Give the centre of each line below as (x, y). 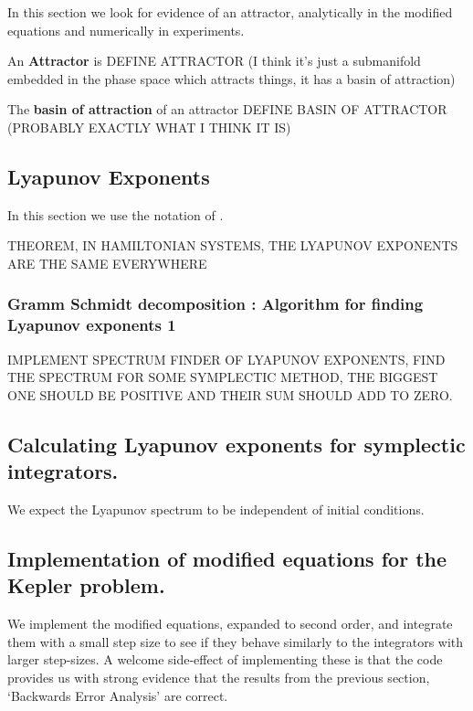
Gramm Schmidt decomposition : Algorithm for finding (215, 304)
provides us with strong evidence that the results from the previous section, (219, 678)
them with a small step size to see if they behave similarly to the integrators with (236, 641)
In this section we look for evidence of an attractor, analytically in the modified (230, 12)
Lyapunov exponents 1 (92, 325)
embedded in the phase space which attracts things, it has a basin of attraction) (231, 78)
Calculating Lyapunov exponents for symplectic (236, 444)
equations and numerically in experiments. (126, 30)
